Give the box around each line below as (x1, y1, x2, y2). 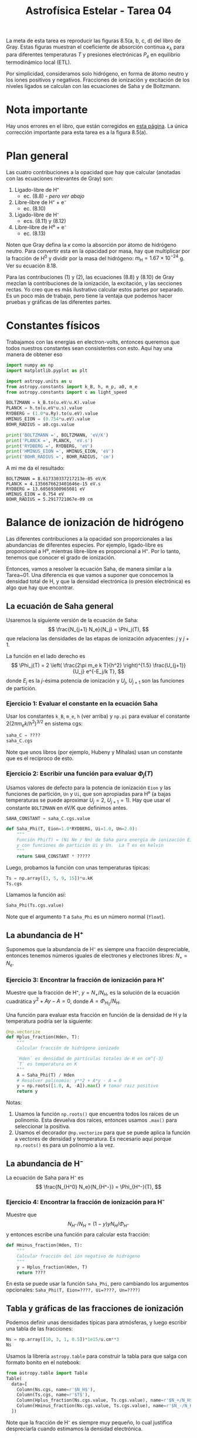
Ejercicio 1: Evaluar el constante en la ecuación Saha (6, 699, 158, 707)
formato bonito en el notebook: (6, 1359, 81, 1366)
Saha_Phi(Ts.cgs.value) (6, 903, 64, 908)
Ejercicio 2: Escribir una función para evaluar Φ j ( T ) (6, 769, 154, 779)
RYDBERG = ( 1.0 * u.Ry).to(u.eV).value (6, 411, 98, 417)
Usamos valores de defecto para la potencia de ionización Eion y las (6, 784, 171, 791)
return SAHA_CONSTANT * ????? (16, 853, 91, 859)
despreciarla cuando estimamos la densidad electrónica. (6, 1425, 143, 1432)
